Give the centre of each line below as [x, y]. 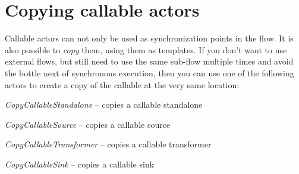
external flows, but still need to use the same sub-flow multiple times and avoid [149, 61]
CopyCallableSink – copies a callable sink [80, 164]
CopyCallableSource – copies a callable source [88, 124]
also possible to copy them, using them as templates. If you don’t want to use [146, 49]
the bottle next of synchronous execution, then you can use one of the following [149, 72]
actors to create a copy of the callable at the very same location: [122, 84]
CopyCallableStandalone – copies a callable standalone [104, 104]
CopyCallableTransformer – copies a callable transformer [108, 144]
